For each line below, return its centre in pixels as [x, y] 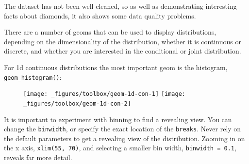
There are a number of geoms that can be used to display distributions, [110, 32]
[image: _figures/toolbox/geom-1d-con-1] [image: [104, 94]
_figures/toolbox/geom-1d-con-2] [77, 103]
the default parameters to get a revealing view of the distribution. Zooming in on [124, 138]
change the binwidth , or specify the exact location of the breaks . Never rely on [123, 129]
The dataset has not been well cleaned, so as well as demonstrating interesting [120, 6]
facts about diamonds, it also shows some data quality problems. [100, 15]
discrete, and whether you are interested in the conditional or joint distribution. [123, 51]
